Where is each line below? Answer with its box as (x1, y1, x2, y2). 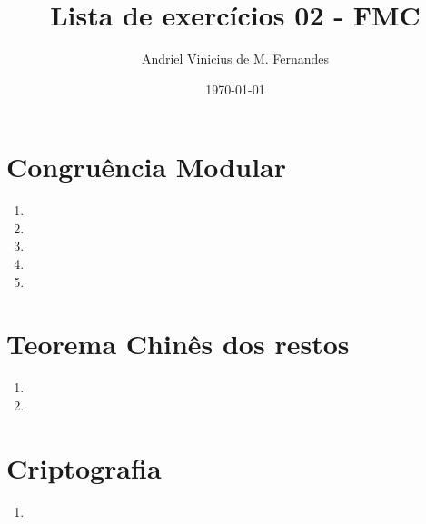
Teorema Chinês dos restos (6, 325, 350, 362)
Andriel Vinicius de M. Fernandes (141, 49, 330, 68)
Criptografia (6, 449, 162, 486)
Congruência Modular (6, 148, 287, 185)
